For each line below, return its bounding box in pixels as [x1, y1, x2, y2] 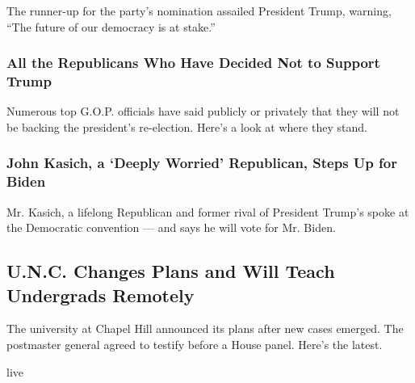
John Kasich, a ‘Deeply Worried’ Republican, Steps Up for [6, 153, 397, 173]
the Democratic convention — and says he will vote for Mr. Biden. [6, 219, 336, 236]
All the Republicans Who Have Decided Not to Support [6, 53, 380, 73]
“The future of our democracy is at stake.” [6, 18, 216, 35]
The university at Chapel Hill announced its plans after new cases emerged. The [6, 320, 404, 337]
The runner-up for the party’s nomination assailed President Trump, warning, [6, 2, 392, 19]
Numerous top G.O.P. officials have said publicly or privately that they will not [6, 103, 400, 120]
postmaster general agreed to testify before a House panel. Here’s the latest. [6, 336, 383, 353]
